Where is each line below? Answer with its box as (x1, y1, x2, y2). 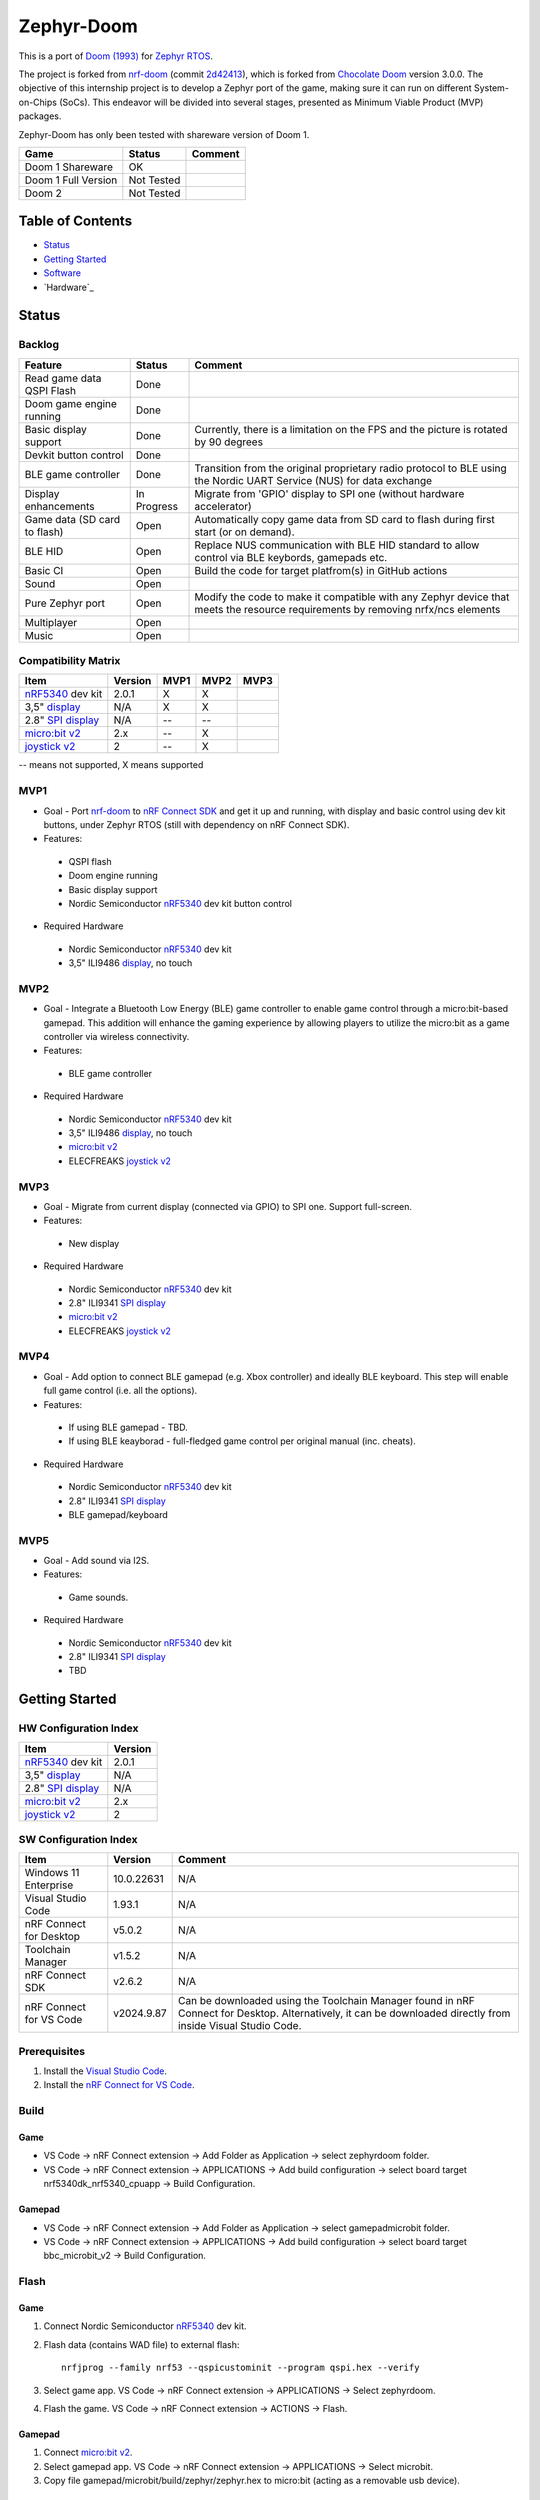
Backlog (18, 338, 60, 352)
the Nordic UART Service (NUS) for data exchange (194, 473, 433, 487)
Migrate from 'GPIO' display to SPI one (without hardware (194, 486, 465, 500)
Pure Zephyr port (24, 596, 105, 610)
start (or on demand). (194, 525, 295, 539)
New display (68, 1237, 120, 1249)
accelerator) (194, 499, 252, 513)
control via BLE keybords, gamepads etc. (194, 550, 388, 564)
